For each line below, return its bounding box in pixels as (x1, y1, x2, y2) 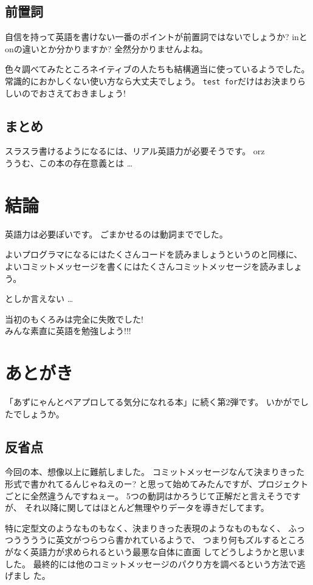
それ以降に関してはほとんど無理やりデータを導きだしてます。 (24, 501, 269, 514)
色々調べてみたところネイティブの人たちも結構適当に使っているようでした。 (5, 63, 310, 75)
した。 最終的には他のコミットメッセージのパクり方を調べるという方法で (5, 557, 297, 570)
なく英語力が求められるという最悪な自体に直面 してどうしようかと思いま (13, 545, 306, 558)
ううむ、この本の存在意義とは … (5, 157, 133, 169)
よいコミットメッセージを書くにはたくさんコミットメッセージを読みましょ (5, 259, 303, 272)
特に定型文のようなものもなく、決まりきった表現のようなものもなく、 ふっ (5, 521, 306, 534)
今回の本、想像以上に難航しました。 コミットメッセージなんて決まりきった (5, 465, 305, 478)
